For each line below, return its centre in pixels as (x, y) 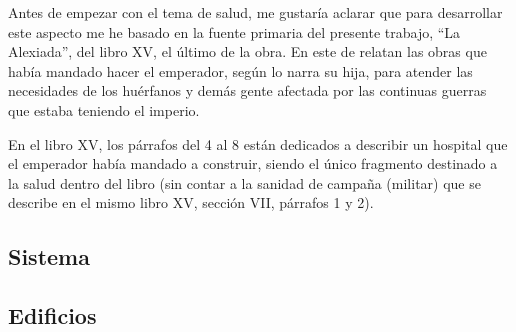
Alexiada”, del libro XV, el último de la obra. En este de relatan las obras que (247, 51)
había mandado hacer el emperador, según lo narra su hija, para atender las (240, 70)
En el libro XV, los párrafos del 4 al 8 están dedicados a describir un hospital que (258, 143)
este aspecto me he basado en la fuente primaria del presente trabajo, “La (234, 31)
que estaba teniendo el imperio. (104, 109)
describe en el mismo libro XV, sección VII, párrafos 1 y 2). (191, 202)
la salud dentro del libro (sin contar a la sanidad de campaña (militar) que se (244, 182)
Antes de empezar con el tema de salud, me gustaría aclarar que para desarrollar (255, 12)
